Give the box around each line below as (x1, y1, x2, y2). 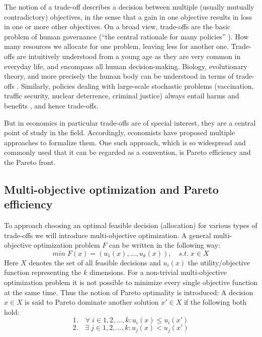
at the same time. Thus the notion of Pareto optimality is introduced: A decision (4, 287, 253, 297)
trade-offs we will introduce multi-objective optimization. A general (4, 230, 211, 240)
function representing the (4, 267, 81, 277)
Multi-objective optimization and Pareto (4, 181, 219, 197)
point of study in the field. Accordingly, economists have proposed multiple (4, 127, 235, 138)
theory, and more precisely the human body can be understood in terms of (4, 71, 234, 81)
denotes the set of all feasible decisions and (29, 257, 161, 267)
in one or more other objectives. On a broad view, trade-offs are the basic (4, 21, 230, 32)
